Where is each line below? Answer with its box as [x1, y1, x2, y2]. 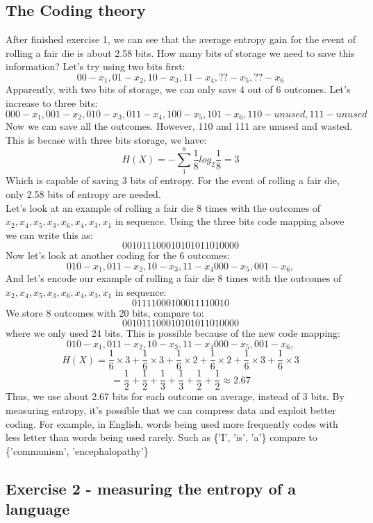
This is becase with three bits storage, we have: [6, 132, 207, 147]
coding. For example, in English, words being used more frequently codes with [6, 416, 338, 431]
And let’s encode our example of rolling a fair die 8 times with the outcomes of [6, 271, 342, 285]
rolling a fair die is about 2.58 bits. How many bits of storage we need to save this [6, 45, 355, 60]
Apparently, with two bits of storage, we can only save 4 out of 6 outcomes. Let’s [6, 82, 351, 97]
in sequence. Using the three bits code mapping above [115, 214, 345, 229]
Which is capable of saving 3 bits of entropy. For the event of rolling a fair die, [6, 173, 340, 188]
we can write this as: [6, 227, 93, 242]
